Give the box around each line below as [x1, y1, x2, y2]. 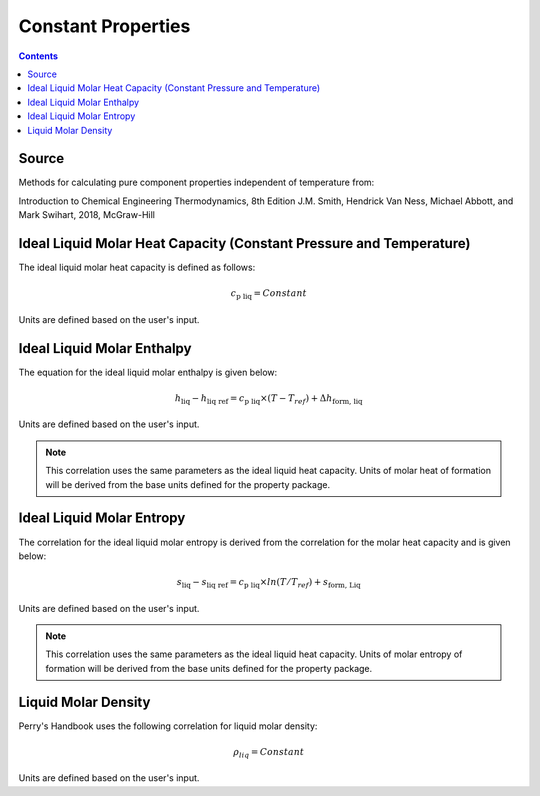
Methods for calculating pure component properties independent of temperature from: [18, 176, 375, 189]
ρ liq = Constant [233, 746, 305, 760]
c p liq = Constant [230, 288, 307, 302]
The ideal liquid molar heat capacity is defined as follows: [18, 261, 256, 274]
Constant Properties [18, 15, 191, 37]
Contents [18, 50, 59, 62]
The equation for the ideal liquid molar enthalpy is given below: [18, 366, 278, 378]
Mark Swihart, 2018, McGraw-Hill [18, 209, 155, 221]
